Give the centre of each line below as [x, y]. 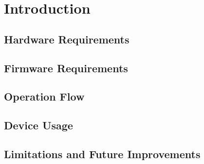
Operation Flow [44, 96]
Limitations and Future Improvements [102, 154]
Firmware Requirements [66, 68]
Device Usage [38, 125]
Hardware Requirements [67, 39]
